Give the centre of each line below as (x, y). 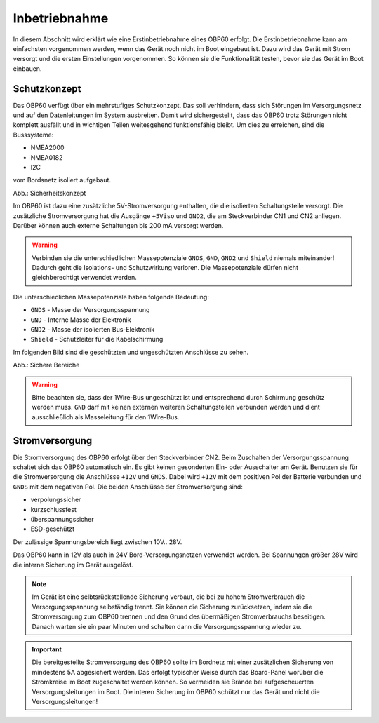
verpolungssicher (56, 500)
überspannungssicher (62, 520)
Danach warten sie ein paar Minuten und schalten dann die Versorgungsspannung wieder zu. (167, 626)
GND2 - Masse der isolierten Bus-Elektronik (93, 330)
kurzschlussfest (53, 509)
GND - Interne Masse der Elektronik (81, 320)
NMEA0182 (47, 157)
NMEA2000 (47, 148)
